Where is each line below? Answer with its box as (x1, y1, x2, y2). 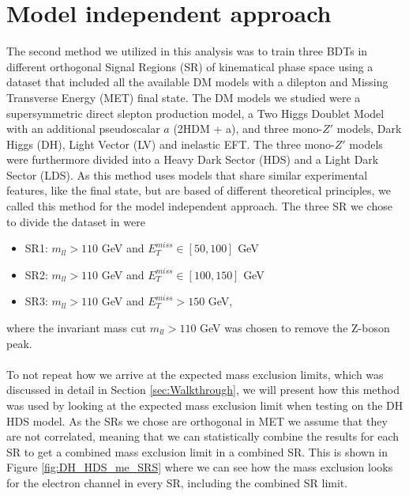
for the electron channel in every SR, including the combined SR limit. (6, 474, 348, 490)
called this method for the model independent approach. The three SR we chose (6, 198, 392, 214)
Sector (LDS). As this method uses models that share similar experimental (6, 166, 368, 183)
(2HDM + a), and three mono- (173, 120, 323, 137)
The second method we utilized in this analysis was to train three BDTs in (6, 43, 368, 59)
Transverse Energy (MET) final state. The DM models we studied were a (6, 89, 361, 105)
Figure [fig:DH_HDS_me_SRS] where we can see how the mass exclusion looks (6, 459, 393, 475)
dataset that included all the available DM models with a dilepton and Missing (6, 74, 388, 90)
